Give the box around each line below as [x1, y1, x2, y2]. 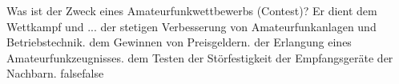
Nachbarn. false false [6, 65, 104, 82]
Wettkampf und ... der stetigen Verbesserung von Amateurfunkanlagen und [6, 18, 377, 34]
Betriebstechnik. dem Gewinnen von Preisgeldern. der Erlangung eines [6, 34, 352, 50]
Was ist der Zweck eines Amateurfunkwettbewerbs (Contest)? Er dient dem [6, 2, 377, 18]
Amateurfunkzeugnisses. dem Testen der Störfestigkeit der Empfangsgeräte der [6, 49, 393, 66]
